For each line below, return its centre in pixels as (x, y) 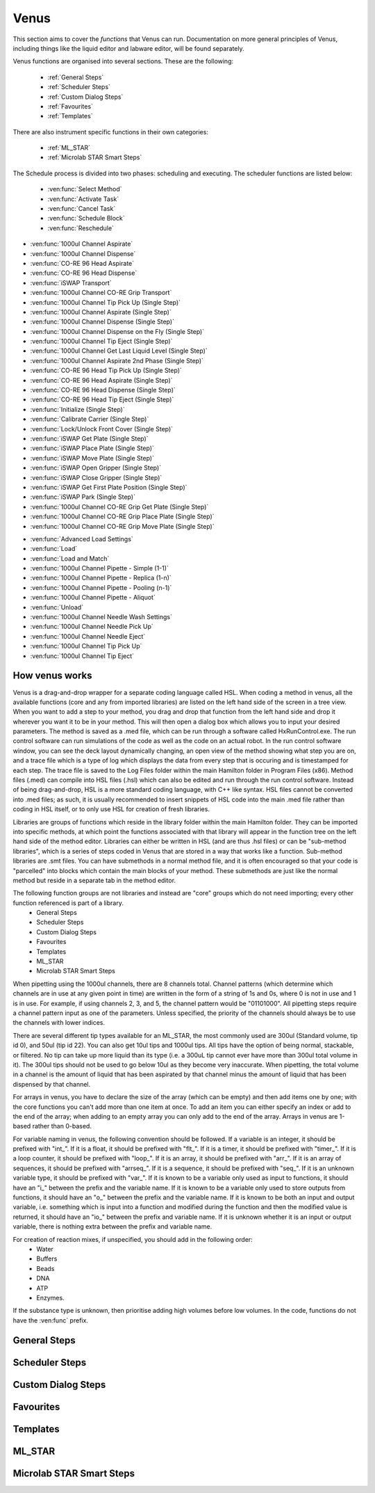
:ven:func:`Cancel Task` (82, 209)
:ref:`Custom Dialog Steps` (85, 97)
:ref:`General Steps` (76, 77)
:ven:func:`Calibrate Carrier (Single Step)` (90, 419)
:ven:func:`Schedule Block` (86, 218)
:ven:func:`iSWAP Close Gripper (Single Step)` (96, 477)
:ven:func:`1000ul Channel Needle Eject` (88, 636)
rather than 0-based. (62, 1126)
